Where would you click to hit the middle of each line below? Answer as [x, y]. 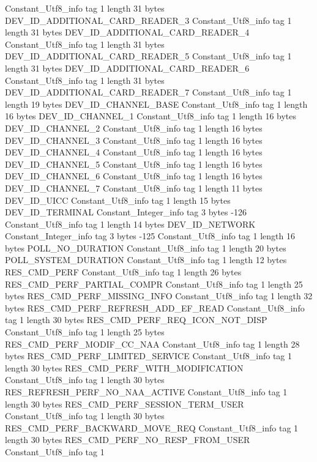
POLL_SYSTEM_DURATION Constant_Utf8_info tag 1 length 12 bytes [146, 260]
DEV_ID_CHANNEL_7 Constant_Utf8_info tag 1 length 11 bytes [134, 188]
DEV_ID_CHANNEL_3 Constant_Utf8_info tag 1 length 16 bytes [134, 140]
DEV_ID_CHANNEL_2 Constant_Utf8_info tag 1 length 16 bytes [134, 128]
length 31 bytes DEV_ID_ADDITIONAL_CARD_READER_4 [127, 32]
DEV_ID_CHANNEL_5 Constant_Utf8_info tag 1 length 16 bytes [134, 164]
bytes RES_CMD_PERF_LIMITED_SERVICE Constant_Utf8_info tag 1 [149, 356]
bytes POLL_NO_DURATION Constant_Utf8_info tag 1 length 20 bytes [146, 248]
